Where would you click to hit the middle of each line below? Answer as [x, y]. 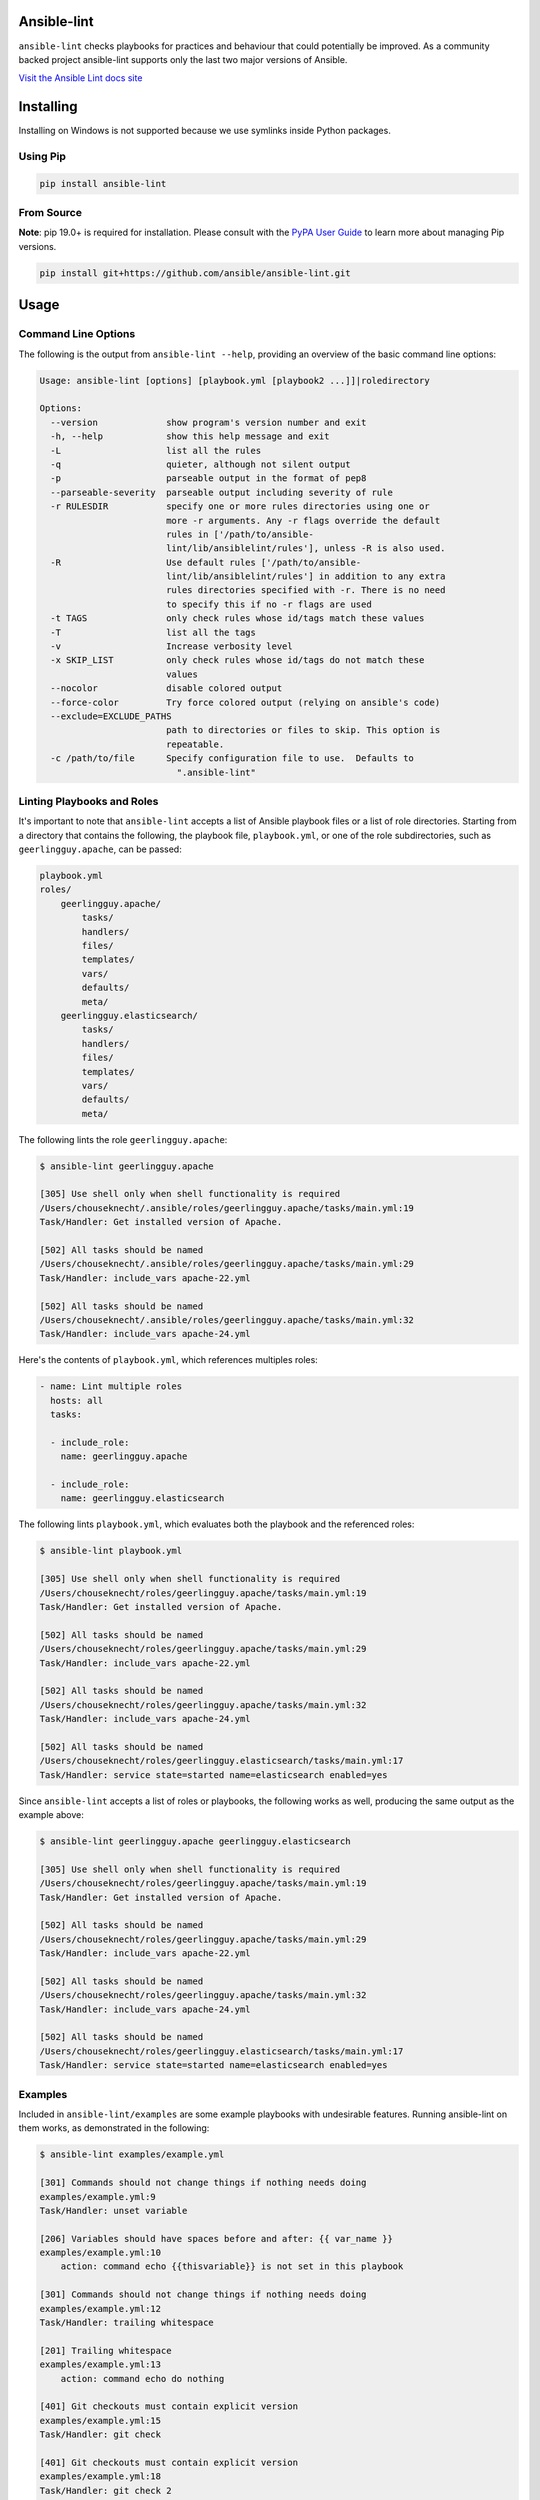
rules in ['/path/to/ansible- [239, 534]
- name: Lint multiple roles [111, 1386]
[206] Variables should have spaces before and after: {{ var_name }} [216, 2238]
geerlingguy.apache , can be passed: [100, 849]
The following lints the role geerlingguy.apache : [123, 1139]
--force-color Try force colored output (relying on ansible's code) [245, 702]
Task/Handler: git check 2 [105, 2490]
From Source [50, 213]
